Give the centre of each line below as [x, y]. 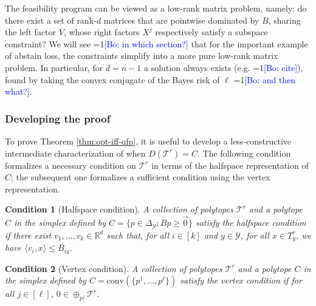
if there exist [28, 235]
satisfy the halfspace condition [251, 223]
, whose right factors [101, 32]
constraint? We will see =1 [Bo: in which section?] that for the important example [156, 43]
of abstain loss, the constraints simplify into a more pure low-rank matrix [142, 56]
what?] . [19, 91]
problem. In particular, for [54, 67]
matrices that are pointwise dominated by [181, 20]
